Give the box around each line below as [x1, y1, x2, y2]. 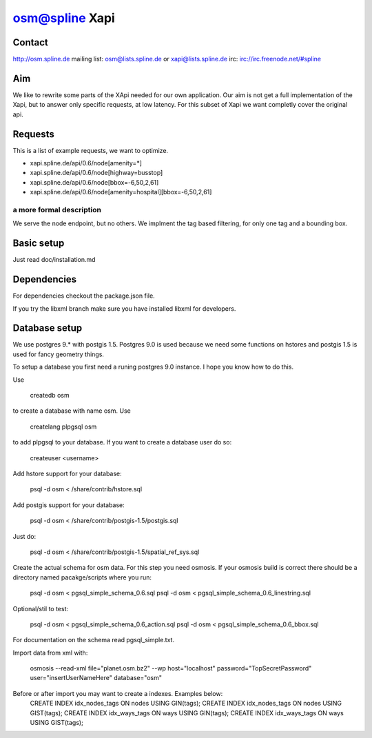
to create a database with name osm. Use [12, 407, 131, 415]
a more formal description [12, 205, 101, 214]
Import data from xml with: [12, 648, 88, 657]
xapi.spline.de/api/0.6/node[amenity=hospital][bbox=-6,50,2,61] [30, 188, 212, 196]
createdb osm [30, 391, 70, 400]
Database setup [12, 322, 83, 334]
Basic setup [12, 238, 65, 249]
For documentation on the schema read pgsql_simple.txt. [12, 636, 175, 644]
